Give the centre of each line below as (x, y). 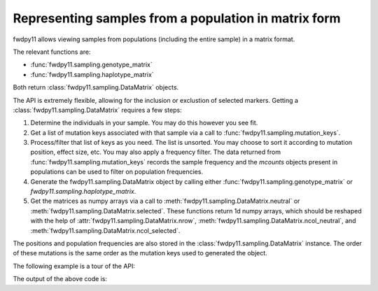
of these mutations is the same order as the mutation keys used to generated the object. (140, 253)
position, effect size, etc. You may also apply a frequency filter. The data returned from (156, 152)
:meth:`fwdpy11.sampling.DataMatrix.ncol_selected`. (105, 230)
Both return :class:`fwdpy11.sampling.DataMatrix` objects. (96, 87)
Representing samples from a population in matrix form (177, 18)
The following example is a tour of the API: (74, 266)
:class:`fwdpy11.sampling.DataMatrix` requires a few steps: (97, 110)
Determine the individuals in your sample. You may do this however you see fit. (144, 123)
